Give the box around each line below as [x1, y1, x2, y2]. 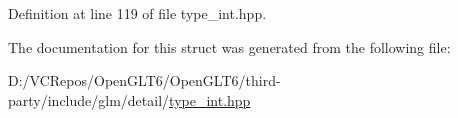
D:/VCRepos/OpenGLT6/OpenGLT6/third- [8, 70, 281, 91]
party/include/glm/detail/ [8, 89, 170, 110]
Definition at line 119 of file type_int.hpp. [8, 3, 267, 23]
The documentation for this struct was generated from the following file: [8, 36, 451, 57]
